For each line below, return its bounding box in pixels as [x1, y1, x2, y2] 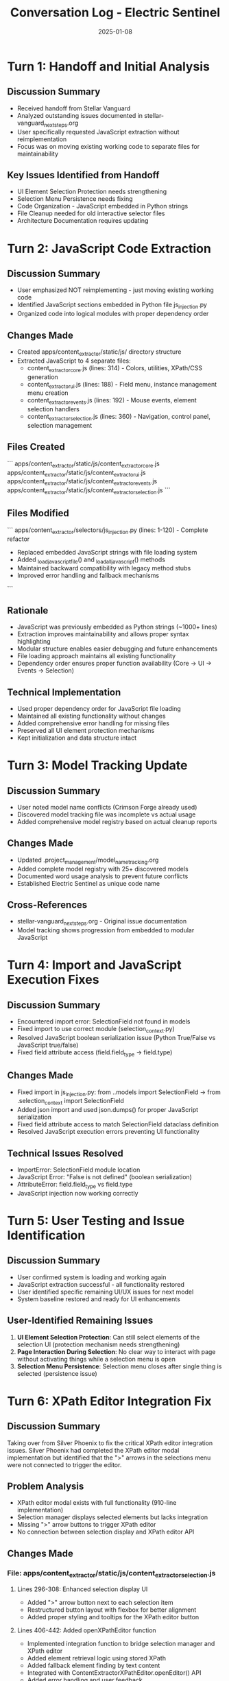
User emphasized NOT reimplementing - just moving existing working [16, 286, 214, 294]
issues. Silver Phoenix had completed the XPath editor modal [7, 1446, 180, 1454]
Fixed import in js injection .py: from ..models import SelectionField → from [16, 1088, 221, 1098]
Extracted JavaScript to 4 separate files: [16, 356, 132, 365]
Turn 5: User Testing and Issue [7, 1213, 185, 1229]
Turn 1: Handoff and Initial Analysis [7, 58, 210, 74]
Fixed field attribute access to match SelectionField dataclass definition [16, 1120, 219, 1128]
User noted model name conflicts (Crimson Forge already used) [16, 803, 197, 811]
